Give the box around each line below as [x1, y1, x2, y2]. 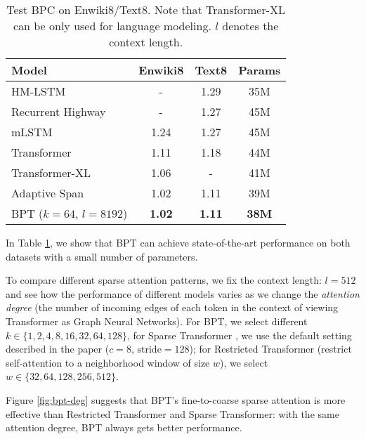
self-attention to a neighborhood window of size [6, 355, 210, 369]
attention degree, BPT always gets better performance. [6, 420, 242, 435]
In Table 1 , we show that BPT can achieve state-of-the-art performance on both [6, 235, 351, 249]
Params [238, 62, 281, 78]
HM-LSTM [11, 83, 66, 99]
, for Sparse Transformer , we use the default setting [127, 327, 352, 342]
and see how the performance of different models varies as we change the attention [6, 286, 360, 301]
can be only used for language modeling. [13, 18, 211, 34]
